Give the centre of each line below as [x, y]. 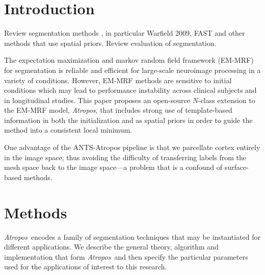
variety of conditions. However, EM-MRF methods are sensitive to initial [118, 80]
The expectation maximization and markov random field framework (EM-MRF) [129, 60]
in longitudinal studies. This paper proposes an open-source [97, 100]
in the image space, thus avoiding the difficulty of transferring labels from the [125, 157]
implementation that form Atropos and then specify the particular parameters [126, 256]
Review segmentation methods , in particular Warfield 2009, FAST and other [125, 33]
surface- [236, 167]
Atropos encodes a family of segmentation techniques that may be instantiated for [132, 236]
